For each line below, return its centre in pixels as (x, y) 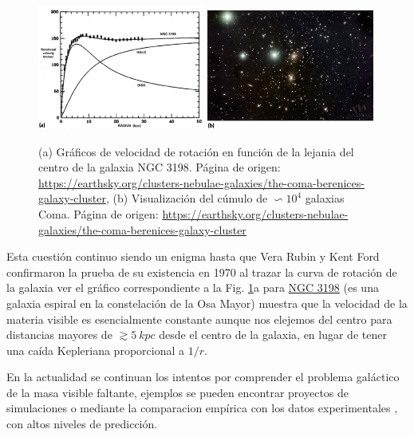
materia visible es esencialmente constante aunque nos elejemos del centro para (199, 319)
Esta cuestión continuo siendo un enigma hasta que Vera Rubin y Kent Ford (193, 256)
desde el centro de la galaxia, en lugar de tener (273, 335)
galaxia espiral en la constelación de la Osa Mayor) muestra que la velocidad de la (207, 303)
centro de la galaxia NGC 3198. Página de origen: (160, 167)
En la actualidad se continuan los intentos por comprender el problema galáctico (203, 377)
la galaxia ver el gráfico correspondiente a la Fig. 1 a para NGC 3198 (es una (193, 287)
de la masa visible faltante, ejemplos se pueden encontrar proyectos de (178, 392)
